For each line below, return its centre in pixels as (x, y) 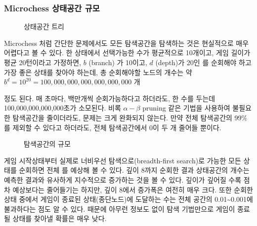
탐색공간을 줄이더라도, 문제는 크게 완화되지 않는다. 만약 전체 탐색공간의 (122, 117)
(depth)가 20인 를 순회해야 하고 (203, 62)
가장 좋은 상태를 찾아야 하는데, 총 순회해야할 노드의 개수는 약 (98, 72)
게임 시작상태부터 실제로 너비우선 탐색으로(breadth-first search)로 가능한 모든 (123, 160)
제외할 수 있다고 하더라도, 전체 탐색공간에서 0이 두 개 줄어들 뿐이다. (117, 127)
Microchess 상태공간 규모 (52, 8)
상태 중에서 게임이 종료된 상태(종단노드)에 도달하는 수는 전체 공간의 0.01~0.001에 (128, 199)
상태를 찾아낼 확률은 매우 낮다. (60, 218)
